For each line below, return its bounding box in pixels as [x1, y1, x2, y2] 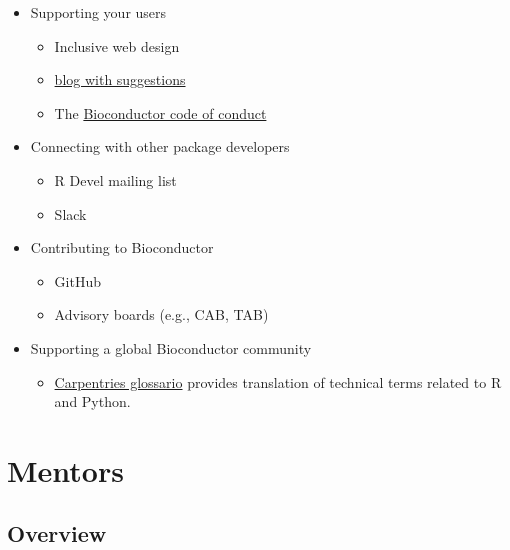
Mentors [7, 449, 124, 490]
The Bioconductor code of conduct [54, 102, 267, 123]
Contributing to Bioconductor [30, 237, 214, 258]
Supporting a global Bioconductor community [30, 337, 312, 358]
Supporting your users [30, 2, 167, 22]
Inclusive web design [54, 35, 180, 56]
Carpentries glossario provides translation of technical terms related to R [54, 371, 502, 392]
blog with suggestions [54, 69, 186, 90]
